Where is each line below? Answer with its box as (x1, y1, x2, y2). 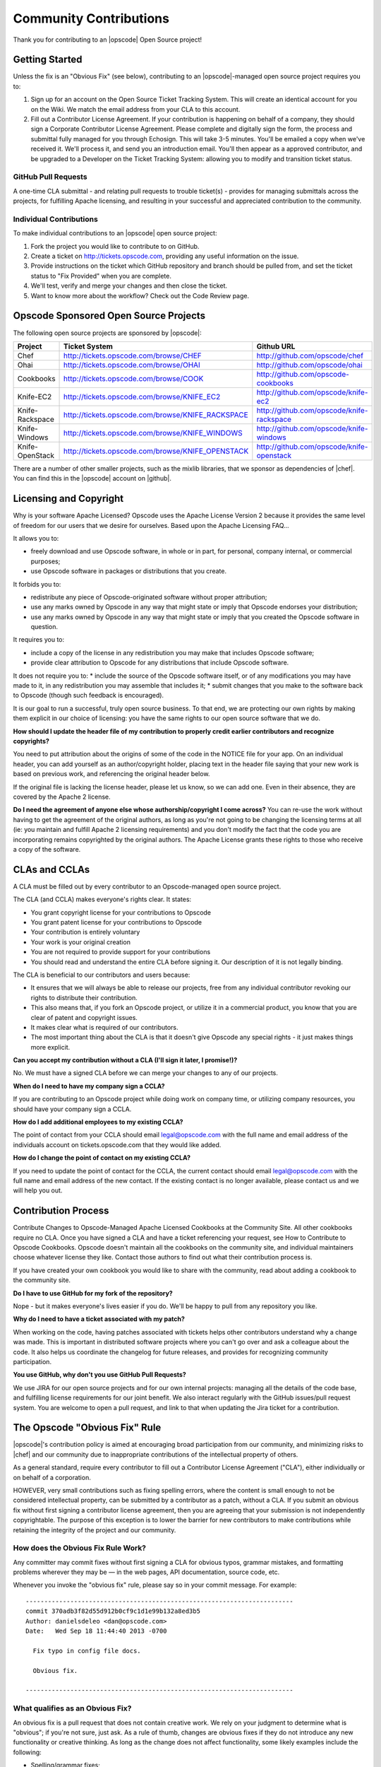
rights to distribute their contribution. (30, 993, 138, 1002)
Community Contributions (13, 11, 169, 26)
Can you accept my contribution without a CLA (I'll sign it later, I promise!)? (13, 1056, 238, 1064)
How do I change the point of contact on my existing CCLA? (13, 1153, 190, 1162)
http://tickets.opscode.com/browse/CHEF (64, 351, 202, 360)
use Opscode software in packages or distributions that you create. (30, 567, 227, 575)
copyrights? (13, 737, 49, 745)
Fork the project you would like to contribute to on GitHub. (30, 242, 200, 250)
